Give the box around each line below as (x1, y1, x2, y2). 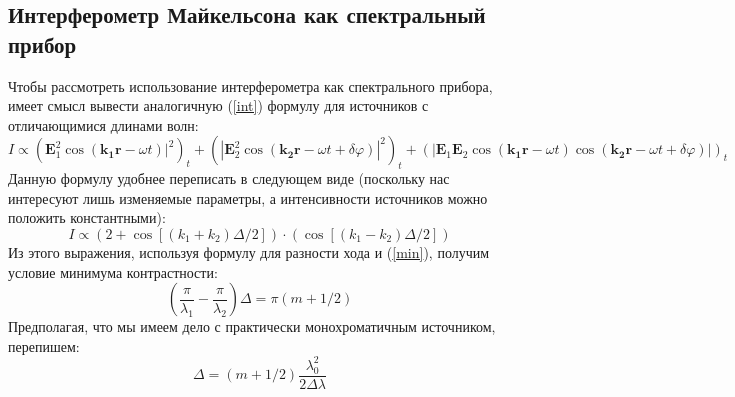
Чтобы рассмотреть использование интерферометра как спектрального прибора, (8, 75, 493, 96)
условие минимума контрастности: (8, 261, 218, 282)
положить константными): (8, 207, 166, 228)
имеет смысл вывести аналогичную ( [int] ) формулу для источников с (8, 95, 429, 116)
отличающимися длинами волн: (8, 114, 199, 135)
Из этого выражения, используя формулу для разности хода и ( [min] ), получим (8, 241, 490, 262)
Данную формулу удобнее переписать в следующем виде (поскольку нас (8, 168, 450, 189)
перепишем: (8, 335, 80, 356)
